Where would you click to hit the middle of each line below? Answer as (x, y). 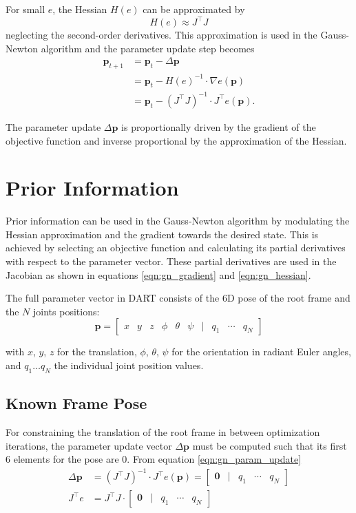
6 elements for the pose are (62, 459)
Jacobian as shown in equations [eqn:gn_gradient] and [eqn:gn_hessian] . (158, 274)
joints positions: (66, 311)
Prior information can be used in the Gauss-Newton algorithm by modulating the (178, 221)
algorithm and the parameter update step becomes (148, 48)
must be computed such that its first (270, 445)
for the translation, (97, 352)
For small (25, 9)
